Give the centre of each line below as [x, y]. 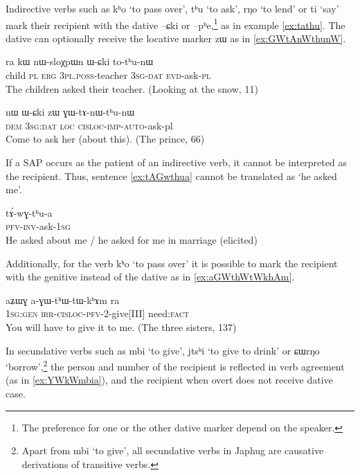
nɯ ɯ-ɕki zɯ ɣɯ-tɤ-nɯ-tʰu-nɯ [70, 112]
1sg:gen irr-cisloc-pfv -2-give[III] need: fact [98, 313]
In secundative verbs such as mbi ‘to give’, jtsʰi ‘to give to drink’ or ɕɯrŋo [163, 350]
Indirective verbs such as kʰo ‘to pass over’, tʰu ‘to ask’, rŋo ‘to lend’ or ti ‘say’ [172, 8]
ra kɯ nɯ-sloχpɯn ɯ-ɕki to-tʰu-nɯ [80, 61]
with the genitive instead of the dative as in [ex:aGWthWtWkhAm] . [150, 277]
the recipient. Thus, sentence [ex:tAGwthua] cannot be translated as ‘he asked [171, 176]
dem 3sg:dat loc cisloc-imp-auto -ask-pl [89, 125]
